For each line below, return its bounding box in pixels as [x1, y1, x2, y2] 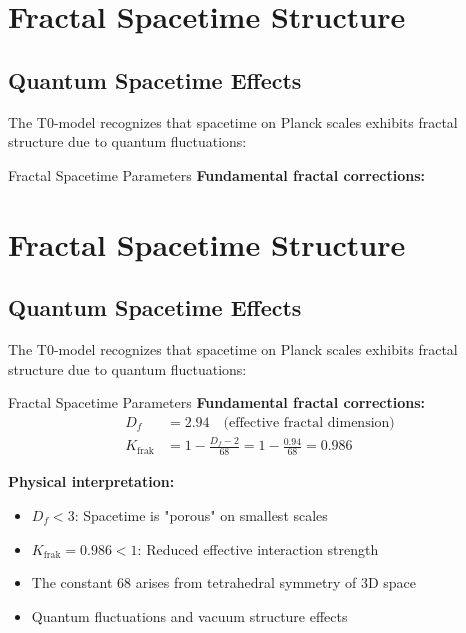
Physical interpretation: [8, 471, 175, 492]
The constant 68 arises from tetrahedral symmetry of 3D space [31, 572, 416, 593]
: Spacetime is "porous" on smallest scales [74, 504, 328, 525]
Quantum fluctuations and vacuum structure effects [31, 605, 348, 626]
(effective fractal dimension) [223, 415, 395, 430]
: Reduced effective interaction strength [137, 538, 379, 559]
